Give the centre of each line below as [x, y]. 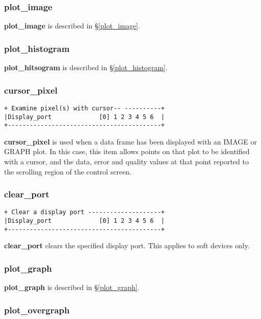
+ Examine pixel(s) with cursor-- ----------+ [84, 108]
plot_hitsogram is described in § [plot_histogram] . [86, 67]
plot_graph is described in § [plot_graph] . [72, 287]
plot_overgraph [37, 310]
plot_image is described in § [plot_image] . [72, 26]
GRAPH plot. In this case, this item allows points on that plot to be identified [127, 151]
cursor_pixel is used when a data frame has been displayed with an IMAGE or [130, 141]
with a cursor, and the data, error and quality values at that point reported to [126, 161]
